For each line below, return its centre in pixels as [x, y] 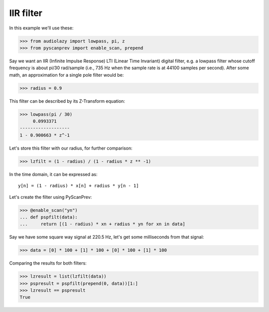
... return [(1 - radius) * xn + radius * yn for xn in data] [102, 224]
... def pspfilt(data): [49, 217]
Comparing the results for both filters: [48, 263]
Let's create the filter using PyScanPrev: [51, 197]
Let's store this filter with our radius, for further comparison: [71, 148]
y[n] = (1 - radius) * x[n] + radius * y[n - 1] [78, 186]
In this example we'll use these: [41, 28]
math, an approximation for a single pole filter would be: [67, 75]
